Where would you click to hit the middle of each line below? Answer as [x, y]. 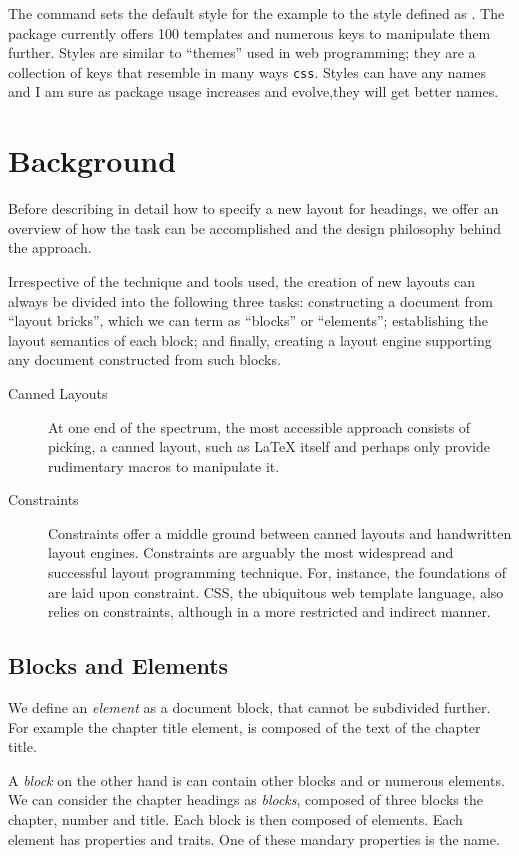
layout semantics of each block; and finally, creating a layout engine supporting [250, 339]
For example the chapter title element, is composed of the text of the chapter [244, 726]
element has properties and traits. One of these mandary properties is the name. [254, 838]
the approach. [50, 247]
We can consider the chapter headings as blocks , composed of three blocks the [245, 799]
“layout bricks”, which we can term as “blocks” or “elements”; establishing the [248, 320]
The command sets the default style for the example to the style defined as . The [256, 13]
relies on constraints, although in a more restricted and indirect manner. [269, 611]
